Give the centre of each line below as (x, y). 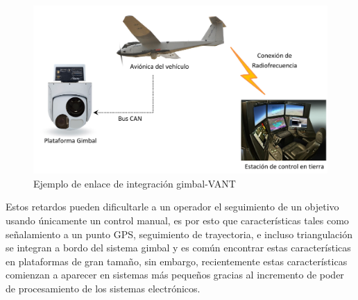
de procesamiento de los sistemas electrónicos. (103, 288)
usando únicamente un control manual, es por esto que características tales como (177, 220)
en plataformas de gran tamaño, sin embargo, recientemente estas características (177, 261)
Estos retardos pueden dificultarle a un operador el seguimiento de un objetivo (172, 207)
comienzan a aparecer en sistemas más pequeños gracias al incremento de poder (175, 275)
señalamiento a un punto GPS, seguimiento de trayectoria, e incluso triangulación (179, 234)
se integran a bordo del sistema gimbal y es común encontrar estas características (178, 248)
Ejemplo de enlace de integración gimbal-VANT (135, 183)
